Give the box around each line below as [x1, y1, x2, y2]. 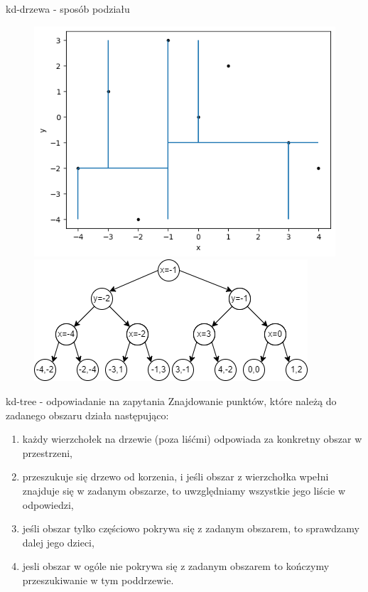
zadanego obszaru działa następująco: [6, 407, 169, 422]
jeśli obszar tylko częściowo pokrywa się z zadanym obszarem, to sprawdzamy [22, 521, 359, 536]
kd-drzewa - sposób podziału [6, 1, 130, 16]
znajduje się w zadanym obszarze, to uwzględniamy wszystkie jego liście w [22, 483, 345, 497]
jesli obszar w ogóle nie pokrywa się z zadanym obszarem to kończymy [22, 559, 330, 574]
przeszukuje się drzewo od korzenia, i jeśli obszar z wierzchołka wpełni [22, 469, 329, 484]
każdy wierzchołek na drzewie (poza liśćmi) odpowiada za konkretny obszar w [22, 431, 362, 446]
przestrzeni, [22, 445, 72, 460]
